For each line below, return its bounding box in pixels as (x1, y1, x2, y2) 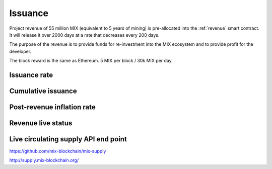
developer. (9, 48, 32, 54)
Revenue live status (9, 119, 73, 127)
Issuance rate (9, 70, 53, 79)
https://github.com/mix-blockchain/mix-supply (9, 148, 106, 154)
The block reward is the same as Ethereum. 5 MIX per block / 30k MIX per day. (9, 58, 173, 64)
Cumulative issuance (9, 87, 78, 95)
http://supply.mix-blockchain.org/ (9, 157, 79, 163)
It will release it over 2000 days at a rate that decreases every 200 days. (9, 32, 160, 38)
